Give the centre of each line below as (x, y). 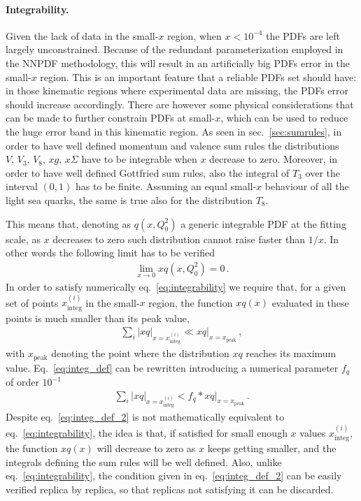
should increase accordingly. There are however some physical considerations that (180, 104)
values (313, 432)
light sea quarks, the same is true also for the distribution (129, 199)
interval (22, 186)
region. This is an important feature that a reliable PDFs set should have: (198, 77)
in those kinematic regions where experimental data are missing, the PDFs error (177, 90)
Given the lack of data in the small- (82, 35)
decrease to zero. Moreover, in (274, 159)
